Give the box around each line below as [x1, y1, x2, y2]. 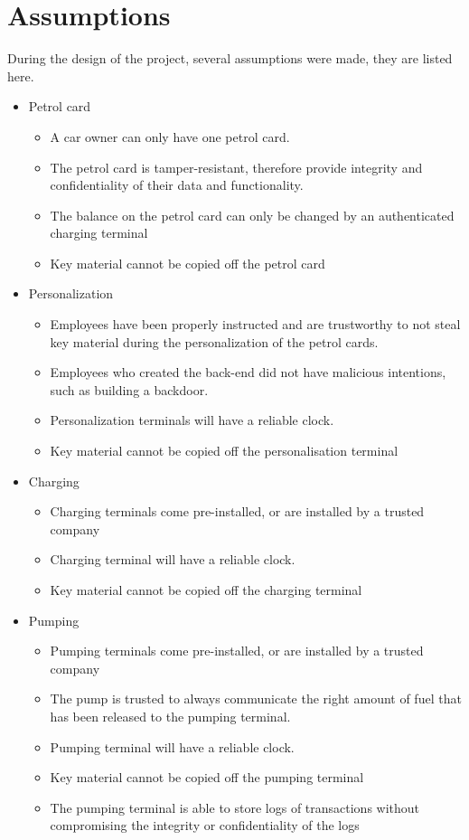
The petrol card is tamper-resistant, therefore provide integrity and [50, 157, 423, 176]
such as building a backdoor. [50, 380, 209, 399]
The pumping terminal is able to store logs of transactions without [50, 798, 420, 816]
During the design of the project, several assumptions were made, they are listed [7, 49, 453, 68]
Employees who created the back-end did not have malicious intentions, [50, 363, 446, 382]
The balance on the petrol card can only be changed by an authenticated [50, 205, 455, 224]
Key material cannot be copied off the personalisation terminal [50, 441, 399, 460]
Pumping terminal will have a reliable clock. [50, 737, 295, 756]
